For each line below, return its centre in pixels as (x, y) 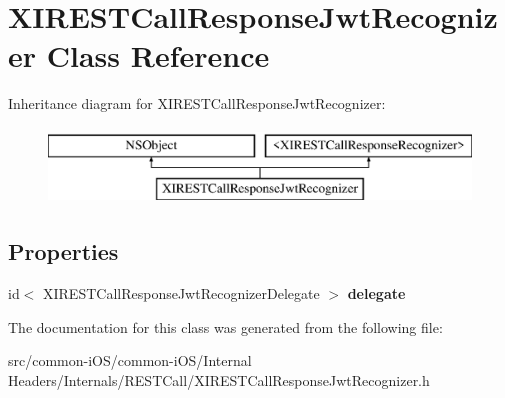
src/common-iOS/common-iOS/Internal (130, 360)
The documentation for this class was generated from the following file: (225, 326)
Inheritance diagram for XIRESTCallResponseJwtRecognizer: (197, 103)
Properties (63, 251)
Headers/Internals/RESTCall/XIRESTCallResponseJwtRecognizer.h (219, 380)
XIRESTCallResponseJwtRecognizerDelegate (181, 293)
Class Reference (158, 55)
